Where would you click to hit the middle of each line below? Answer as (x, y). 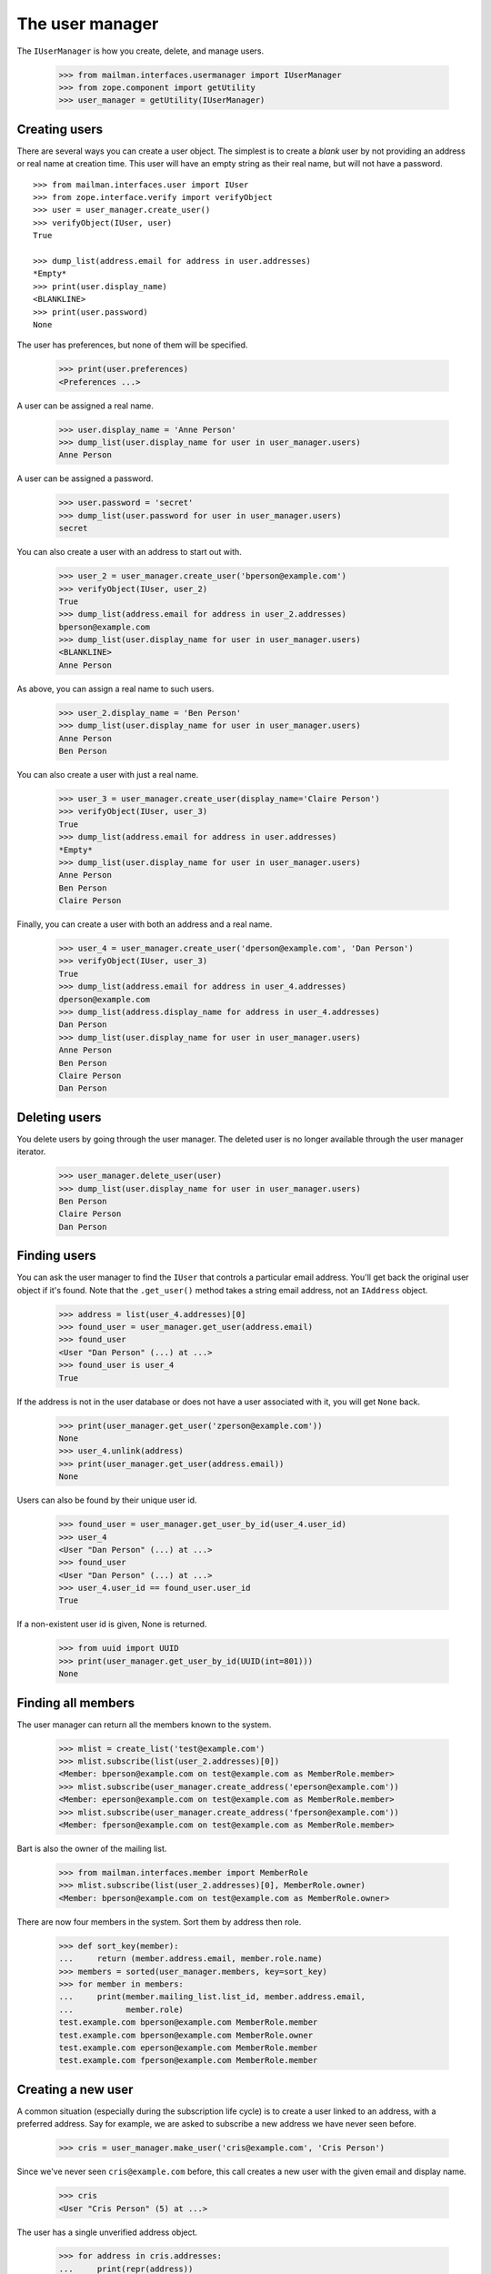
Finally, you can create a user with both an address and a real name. (145, 924)
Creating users (60, 129)
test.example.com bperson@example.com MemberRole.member (188, 2022)
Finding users (56, 1256)
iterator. (31, 1152)
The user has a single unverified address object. (107, 2232)
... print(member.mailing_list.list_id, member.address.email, (212, 1997)
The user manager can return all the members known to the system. (144, 1725)
